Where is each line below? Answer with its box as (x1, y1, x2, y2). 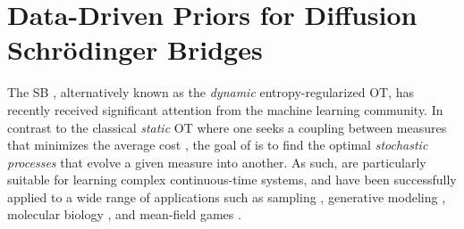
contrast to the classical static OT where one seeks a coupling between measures (7, 118, 447, 136)
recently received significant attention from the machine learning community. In (7, 100, 443, 119)
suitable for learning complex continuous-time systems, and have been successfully (7, 170, 457, 189)
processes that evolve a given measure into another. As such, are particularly (7, 152, 426, 171)
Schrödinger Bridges (7, 31, 263, 68)
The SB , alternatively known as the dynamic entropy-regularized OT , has (7, 83, 414, 102)
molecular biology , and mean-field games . (7, 205, 241, 224)
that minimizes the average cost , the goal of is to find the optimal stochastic (7, 135, 428, 154)
